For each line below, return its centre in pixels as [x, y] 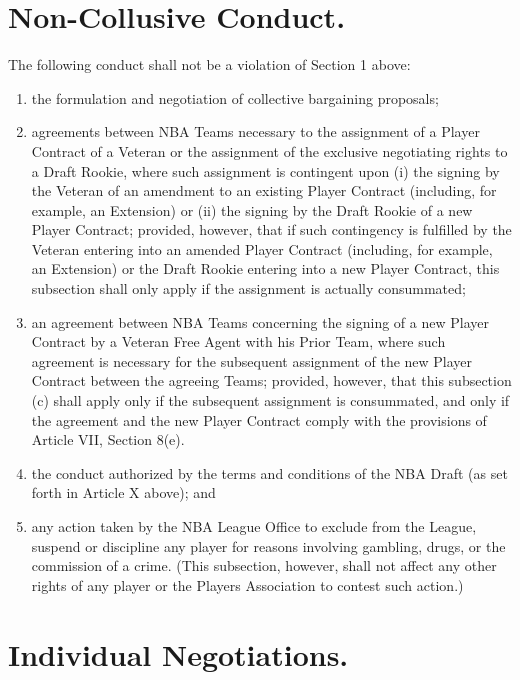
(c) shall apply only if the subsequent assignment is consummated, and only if [270, 400]
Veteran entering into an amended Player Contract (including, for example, [262, 248]
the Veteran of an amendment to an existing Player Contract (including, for [264, 190]
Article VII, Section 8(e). [108, 439]
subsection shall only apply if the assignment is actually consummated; [248, 288]
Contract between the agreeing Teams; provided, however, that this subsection [271, 380]
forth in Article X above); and [123, 492]
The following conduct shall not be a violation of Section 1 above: [209, 64]
